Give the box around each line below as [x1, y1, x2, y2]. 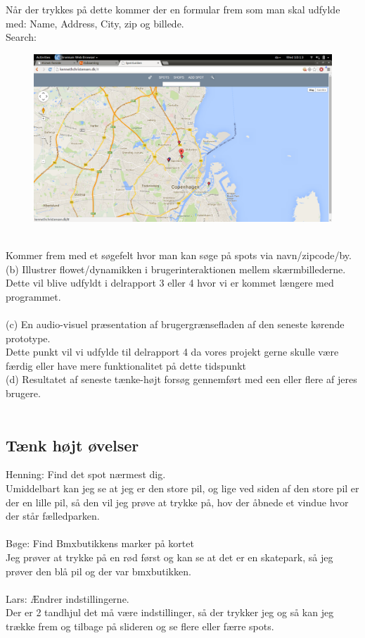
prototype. [6, 330, 51, 345]
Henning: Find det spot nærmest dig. [6, 467, 166, 482]
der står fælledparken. [6, 508, 100, 523]
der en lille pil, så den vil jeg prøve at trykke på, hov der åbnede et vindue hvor [6, 494, 349, 509]
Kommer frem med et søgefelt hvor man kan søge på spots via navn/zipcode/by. [6, 248, 352, 263]
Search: [6, 30, 37, 44]
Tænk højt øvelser [6, 434, 139, 456]
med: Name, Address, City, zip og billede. [6, 15, 184, 30]
